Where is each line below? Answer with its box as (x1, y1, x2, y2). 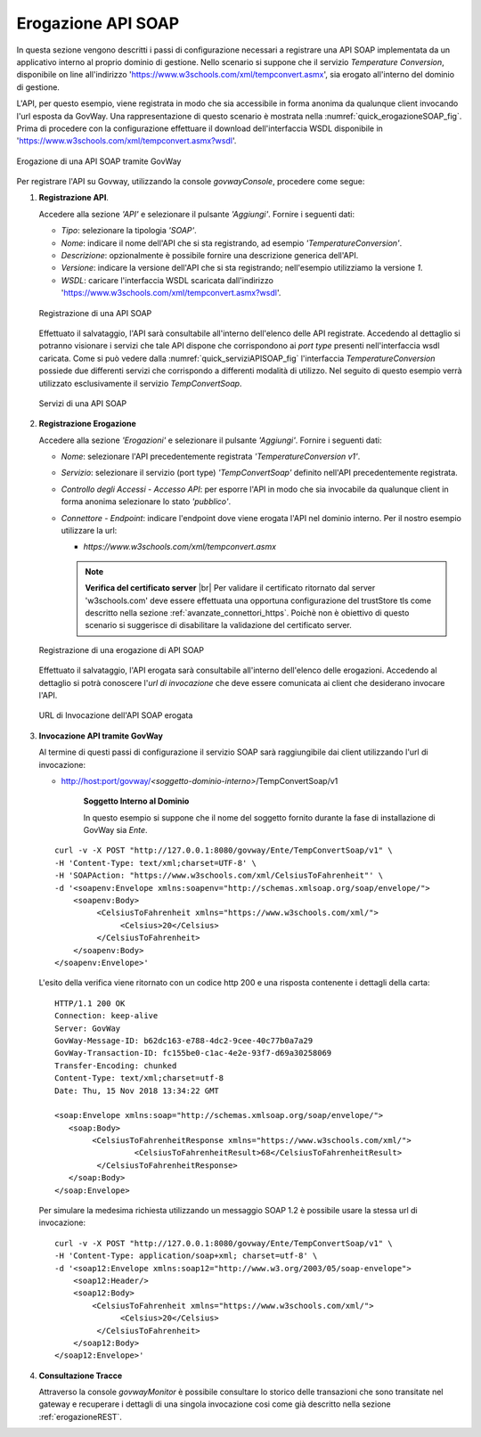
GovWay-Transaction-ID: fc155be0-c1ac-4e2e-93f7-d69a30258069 (54, 1048, 332, 1058)
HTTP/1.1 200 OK (54, 998, 126, 1008)
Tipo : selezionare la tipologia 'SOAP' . (61, 225, 198, 236)
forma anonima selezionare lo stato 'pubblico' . (61, 496, 232, 507)
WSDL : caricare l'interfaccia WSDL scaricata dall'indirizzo (61, 274, 273, 285)
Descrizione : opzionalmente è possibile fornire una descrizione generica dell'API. (61, 250, 359, 261)
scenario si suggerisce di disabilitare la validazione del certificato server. (85, 620, 352, 631)
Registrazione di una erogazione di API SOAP (38, 644, 205, 655)
